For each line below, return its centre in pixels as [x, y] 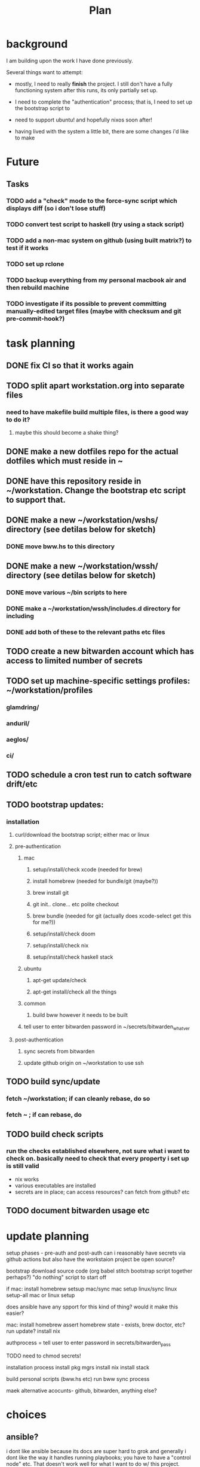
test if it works [27, 248]
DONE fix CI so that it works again [70, 365]
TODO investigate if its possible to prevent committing [87, 304]
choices [26, 1415]
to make [25, 138]
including [20, 616]
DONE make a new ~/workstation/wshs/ [82, 520]
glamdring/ [23, 707]
